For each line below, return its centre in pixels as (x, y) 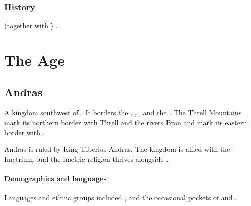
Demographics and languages (55, 178)
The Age (34, 60)
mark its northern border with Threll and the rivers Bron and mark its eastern (126, 122)
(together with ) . (31, 25)
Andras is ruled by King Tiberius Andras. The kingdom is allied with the (117, 149)
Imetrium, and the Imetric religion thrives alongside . (86, 159)
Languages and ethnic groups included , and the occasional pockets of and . (120, 198)
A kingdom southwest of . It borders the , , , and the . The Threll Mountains (123, 113)
